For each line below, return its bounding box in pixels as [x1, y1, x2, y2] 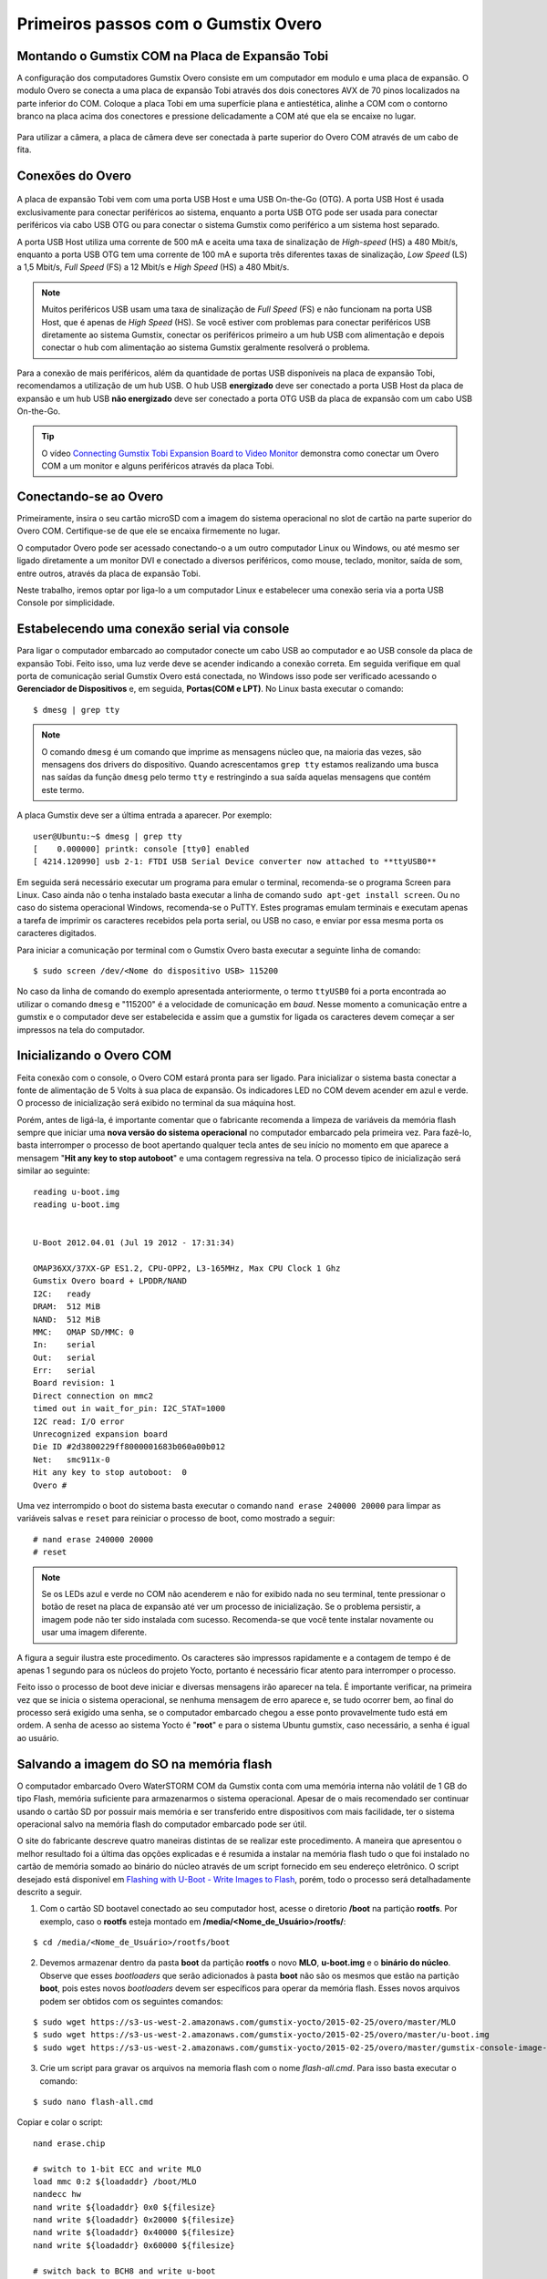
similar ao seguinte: [16, 1165, 90, 1176]
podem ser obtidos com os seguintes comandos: [39, 1995, 223, 2006]
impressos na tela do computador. [16, 1024, 146, 1035]
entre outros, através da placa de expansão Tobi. [16, 568, 201, 579]
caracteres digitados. [16, 928, 98, 939]
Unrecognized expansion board [33, 1429, 169, 1439]
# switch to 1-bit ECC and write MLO [33, 2163, 202, 2174]
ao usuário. [16, 1732, 59, 1743]
